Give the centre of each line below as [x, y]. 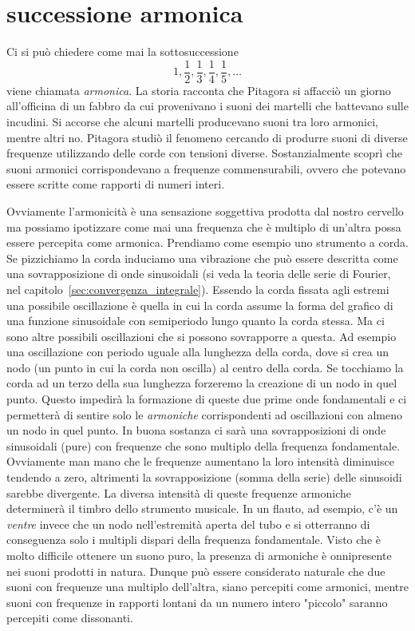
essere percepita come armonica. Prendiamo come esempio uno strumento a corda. [207, 242]
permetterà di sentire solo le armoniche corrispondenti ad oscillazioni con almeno [205, 414]
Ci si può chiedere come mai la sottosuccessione [123, 52]
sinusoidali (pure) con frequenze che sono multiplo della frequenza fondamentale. [204, 445]
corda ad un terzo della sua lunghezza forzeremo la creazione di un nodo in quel [202, 383]
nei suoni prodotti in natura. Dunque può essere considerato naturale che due [196, 571]
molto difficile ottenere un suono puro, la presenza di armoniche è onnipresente [199, 555]
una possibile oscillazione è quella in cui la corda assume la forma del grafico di [200, 305]
